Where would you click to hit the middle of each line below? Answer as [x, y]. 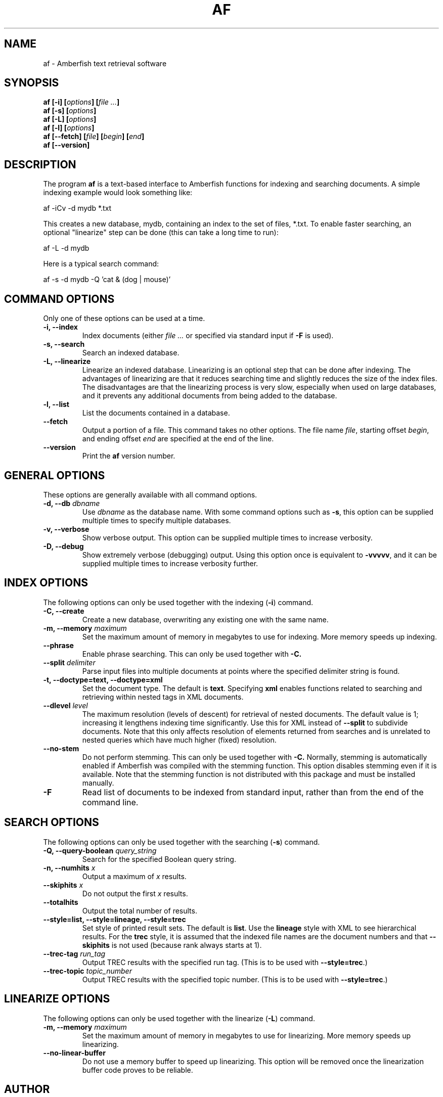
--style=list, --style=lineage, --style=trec [115, 919]
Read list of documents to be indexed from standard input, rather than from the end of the [253, 792]
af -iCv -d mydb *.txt [77, 208]
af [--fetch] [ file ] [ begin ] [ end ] [94, 136]
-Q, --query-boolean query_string [100, 850]
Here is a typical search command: [101, 264]
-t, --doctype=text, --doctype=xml [103, 679]
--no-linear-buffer [74, 1053]
